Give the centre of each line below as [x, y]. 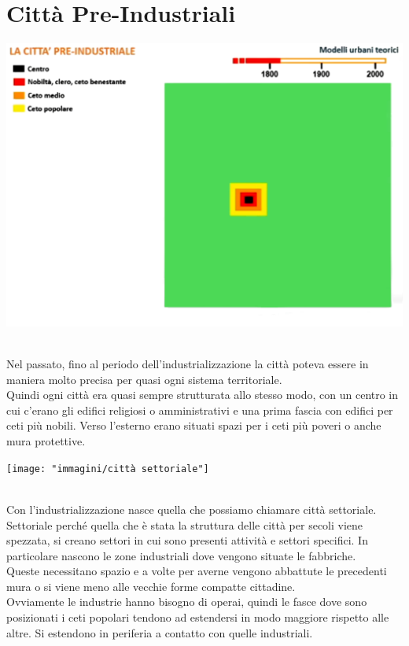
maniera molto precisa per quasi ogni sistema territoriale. [144, 379]
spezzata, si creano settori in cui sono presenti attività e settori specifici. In [187, 540]
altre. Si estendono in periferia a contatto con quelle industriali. [160, 632]
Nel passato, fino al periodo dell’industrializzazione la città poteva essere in [188, 364]
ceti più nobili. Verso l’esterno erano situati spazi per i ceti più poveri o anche [194, 425]
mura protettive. [46, 441]
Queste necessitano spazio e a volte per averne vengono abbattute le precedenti [197, 571]
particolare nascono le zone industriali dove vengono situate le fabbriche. [181, 555]
